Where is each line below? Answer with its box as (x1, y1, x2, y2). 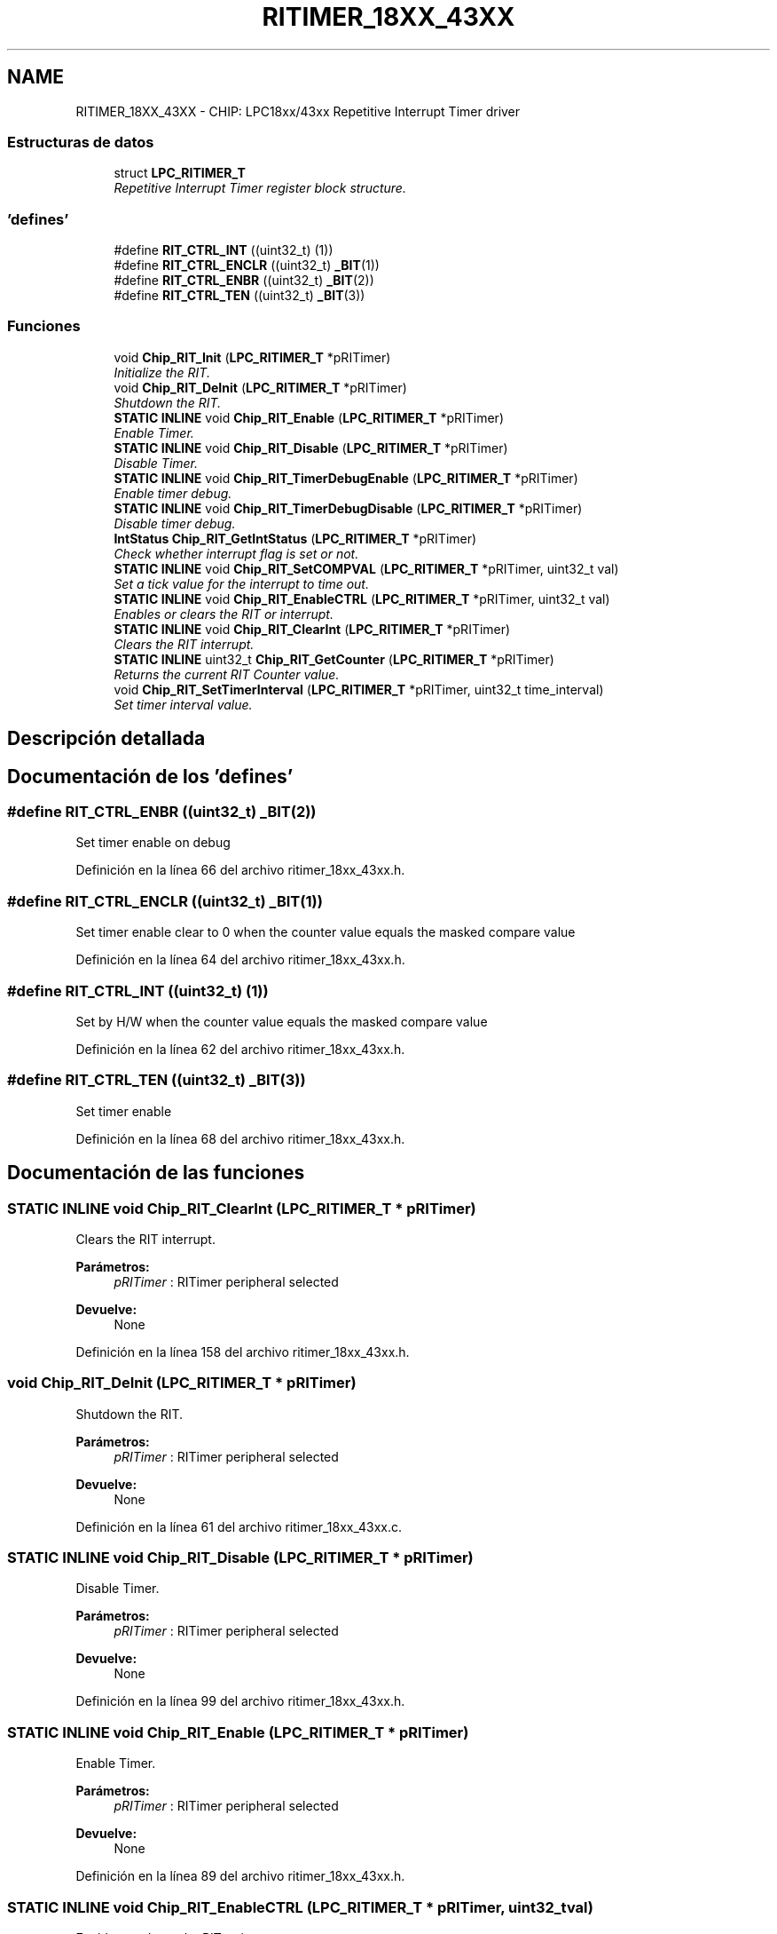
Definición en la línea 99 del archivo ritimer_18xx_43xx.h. (75, 1693, 405, 1709)
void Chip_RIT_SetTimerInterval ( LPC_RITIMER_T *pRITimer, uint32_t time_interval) (114, 681, 604, 697)
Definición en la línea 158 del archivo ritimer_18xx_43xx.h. (75, 1343, 410, 1359)
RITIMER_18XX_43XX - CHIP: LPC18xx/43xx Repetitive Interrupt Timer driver (75, 103, 521, 119)
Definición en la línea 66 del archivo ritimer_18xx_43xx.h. (75, 862, 405, 878)
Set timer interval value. (114, 696, 253, 712)
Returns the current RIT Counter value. (114, 666, 340, 682)
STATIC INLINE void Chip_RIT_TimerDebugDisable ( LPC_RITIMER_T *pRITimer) (114, 500, 583, 516)
